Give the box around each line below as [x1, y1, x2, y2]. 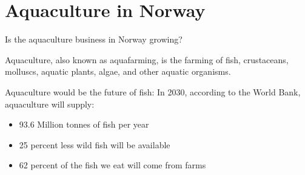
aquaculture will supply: [5, 97, 95, 110]
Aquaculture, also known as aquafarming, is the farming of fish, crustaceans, [5, 53, 289, 66]
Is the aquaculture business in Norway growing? [5, 33, 183, 46]
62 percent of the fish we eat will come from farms [19, 159, 206, 171]
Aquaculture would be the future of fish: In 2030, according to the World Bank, [5, 85, 301, 98]
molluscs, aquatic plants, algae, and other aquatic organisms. [5, 65, 231, 78]
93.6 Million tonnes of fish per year [19, 118, 149, 131]
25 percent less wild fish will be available [19, 138, 170, 151]
